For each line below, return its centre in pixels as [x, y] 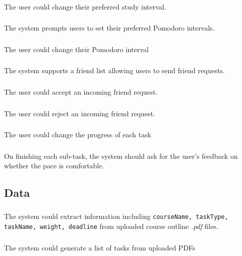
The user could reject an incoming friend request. [80, 113]
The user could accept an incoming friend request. [81, 91]
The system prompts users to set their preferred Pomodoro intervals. [109, 28]
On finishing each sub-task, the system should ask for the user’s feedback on [121, 156]
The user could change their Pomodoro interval [76, 49]
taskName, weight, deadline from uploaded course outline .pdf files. [111, 226]
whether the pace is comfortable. [54, 166]
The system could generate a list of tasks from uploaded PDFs [100, 247]
